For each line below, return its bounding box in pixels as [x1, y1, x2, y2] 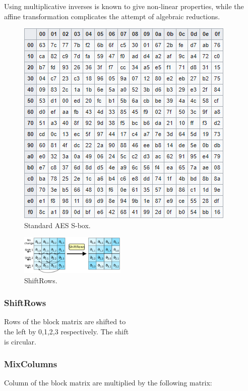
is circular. [4, 336, 36, 346]
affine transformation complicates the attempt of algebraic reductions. [4, 11, 220, 21]
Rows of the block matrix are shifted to [4, 316, 126, 327]
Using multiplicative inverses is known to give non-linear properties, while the [4, 1, 244, 11]
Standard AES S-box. [24, 220, 91, 230]
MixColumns [4, 358, 57, 370]
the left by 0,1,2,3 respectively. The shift [4, 326, 129, 336]
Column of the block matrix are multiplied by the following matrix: [4, 377, 212, 388]
